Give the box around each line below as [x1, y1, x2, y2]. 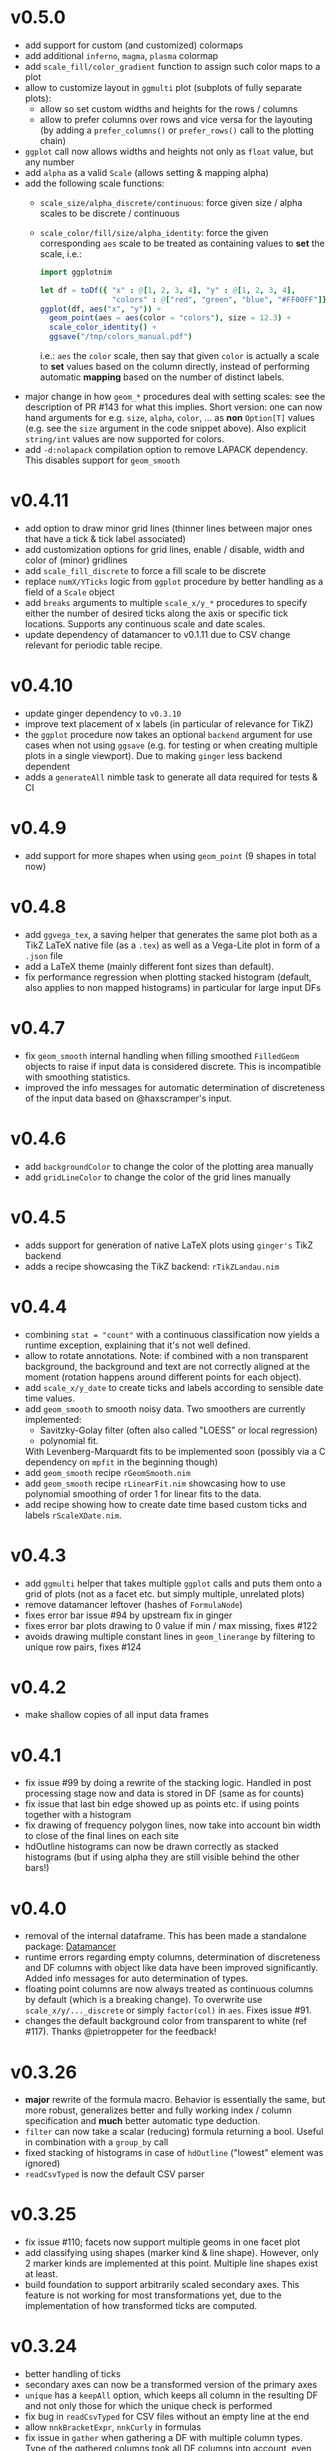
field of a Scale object [24, 586, 115, 598]
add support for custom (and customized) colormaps [24, 39, 243, 51]
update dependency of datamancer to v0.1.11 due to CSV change [24, 629, 291, 640]
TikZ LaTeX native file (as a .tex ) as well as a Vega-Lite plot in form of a [24, 939, 321, 951]
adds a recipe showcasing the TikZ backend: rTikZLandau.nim [24, 1260, 280, 1272]
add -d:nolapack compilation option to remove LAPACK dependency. [24, 444, 308, 456]
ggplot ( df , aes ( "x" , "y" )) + [39, 304, 162, 314]
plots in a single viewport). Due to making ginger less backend [24, 749, 283, 761]
